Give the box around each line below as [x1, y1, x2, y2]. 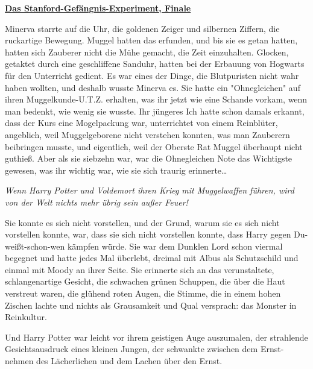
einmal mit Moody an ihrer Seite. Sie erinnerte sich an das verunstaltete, [5, 263, 274, 276]
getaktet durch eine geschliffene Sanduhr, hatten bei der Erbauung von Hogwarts [5, 57, 305, 70]
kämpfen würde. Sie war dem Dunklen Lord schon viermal [67, 239, 283, 252]
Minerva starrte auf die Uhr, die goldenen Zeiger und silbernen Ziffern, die [5, 22, 280, 34]
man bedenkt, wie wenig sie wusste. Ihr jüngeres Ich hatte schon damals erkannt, [5, 104, 305, 117]
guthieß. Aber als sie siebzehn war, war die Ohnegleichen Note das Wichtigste [5, 152, 292, 165]
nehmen [5, 355, 34, 367]
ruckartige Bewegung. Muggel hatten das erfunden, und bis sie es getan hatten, [5, 34, 298, 46]
